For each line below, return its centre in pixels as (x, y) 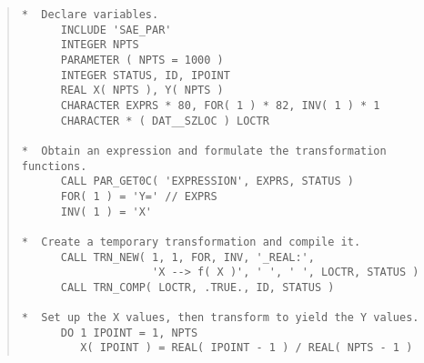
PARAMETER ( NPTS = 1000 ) (142, 60)
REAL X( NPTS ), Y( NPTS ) (142, 91)
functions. (54, 166)
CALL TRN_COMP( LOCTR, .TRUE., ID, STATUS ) (197, 287)
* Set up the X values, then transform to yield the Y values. (220, 318)
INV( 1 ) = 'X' (106, 212)
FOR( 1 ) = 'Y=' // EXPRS (139, 196)
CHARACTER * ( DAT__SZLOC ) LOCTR (165, 121)
